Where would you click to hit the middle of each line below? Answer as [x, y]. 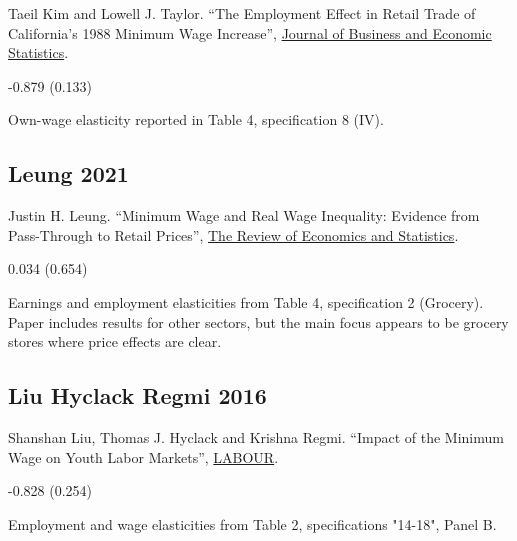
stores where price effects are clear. [115, 341]
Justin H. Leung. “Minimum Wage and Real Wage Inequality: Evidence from [244, 215]
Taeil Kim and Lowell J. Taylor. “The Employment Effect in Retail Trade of [242, 13]
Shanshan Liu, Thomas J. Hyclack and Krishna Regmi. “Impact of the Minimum [256, 436]
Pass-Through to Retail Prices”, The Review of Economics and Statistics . [233, 234]
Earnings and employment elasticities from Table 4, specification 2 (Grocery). [246, 301]
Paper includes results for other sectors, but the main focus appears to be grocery [258, 321]
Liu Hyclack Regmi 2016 [137, 395]
